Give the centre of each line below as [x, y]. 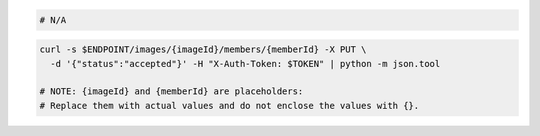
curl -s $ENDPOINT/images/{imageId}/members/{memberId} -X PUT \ [203, 49]
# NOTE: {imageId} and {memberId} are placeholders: [171, 91]
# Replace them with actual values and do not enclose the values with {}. [229, 105]
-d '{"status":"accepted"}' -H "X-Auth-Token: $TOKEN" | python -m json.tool [245, 63]
